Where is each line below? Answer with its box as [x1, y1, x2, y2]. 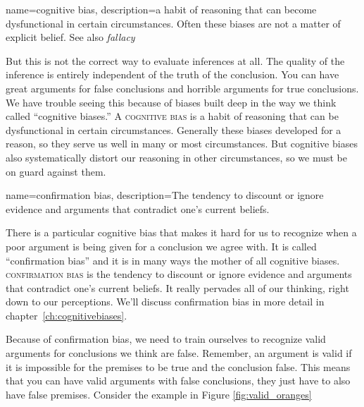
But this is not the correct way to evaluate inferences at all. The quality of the [6, 53, 345, 68]
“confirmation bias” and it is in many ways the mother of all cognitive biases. [6, 253, 340, 267]
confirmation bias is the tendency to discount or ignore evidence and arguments [6, 267, 352, 281]
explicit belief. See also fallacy [6, 30, 135, 44]
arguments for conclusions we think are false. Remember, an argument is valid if [6, 346, 352, 360]
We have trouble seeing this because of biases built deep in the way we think [6, 95, 337, 109]
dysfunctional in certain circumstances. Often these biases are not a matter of [6, 16, 341, 30]
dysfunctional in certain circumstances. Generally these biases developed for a [6, 122, 341, 137]
